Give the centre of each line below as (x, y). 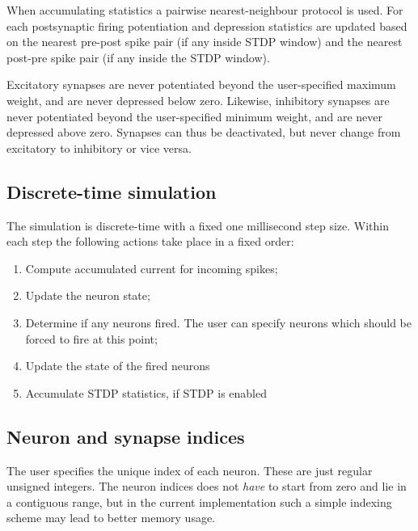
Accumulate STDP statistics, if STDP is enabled (146, 392)
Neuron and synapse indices (126, 436)
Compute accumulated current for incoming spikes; (152, 268)
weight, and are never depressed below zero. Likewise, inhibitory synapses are (198, 100)
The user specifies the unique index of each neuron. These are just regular (190, 470)
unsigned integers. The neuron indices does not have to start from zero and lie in (207, 486)
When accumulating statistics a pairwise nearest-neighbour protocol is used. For (205, 10)
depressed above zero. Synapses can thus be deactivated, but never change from (204, 132)
